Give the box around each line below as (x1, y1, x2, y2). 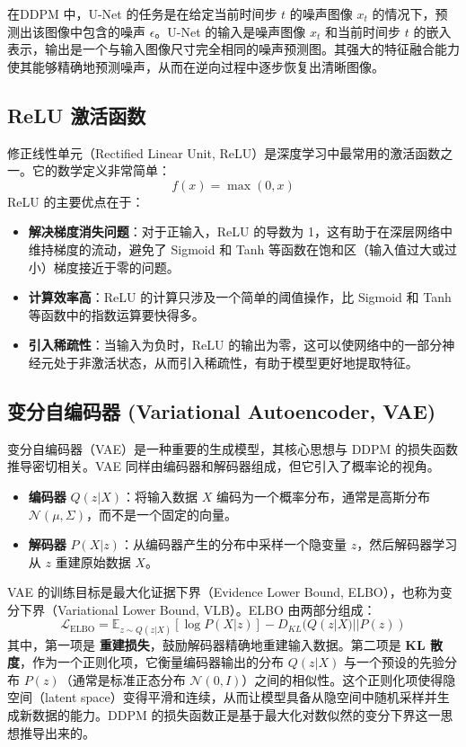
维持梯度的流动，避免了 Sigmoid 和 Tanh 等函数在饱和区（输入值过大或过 (28, 239, 457, 258)
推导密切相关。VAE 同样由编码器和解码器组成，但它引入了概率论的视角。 (7, 457, 440, 476)
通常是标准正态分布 (72, 670, 186, 689)
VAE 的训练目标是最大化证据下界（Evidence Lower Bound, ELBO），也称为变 (7, 582, 453, 601)
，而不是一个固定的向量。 (85, 504, 237, 523)
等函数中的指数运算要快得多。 (28, 305, 205, 324)
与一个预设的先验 (343, 653, 444, 671)
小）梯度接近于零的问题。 (28, 257, 180, 276)
